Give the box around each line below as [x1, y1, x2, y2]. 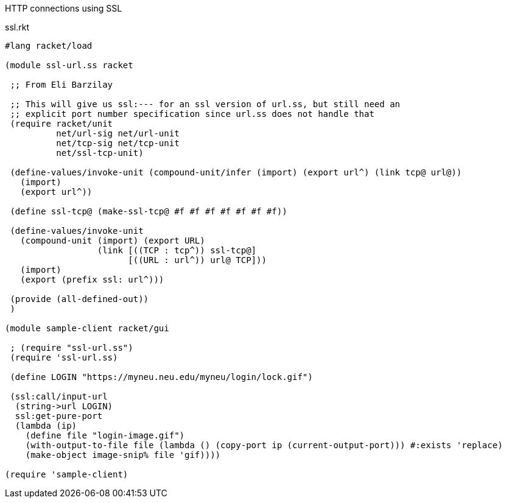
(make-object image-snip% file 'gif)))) [25, 450, 221, 460]
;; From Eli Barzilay [10, 80, 113, 90]
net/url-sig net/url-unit [56, 128, 180, 138]
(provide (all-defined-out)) [10, 294, 149, 304]
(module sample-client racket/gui [5, 323, 169, 333]
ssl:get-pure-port [15, 411, 103, 421]
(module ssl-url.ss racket [5, 60, 133, 70]
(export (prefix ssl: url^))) [20, 275, 164, 284]
